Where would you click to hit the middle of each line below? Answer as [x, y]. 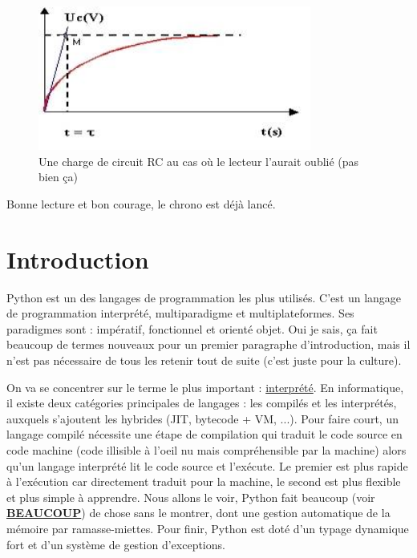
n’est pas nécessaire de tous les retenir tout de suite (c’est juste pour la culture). [204, 360]
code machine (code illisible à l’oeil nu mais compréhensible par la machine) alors [206, 450]
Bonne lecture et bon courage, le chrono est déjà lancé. [141, 203]
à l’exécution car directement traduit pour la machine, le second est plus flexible [204, 481]
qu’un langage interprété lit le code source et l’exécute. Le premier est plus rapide [207, 465]
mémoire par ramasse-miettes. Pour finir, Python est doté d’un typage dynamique [208, 529]
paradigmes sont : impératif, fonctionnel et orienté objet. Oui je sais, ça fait [192, 328]
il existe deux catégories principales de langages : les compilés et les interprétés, [202, 403]
